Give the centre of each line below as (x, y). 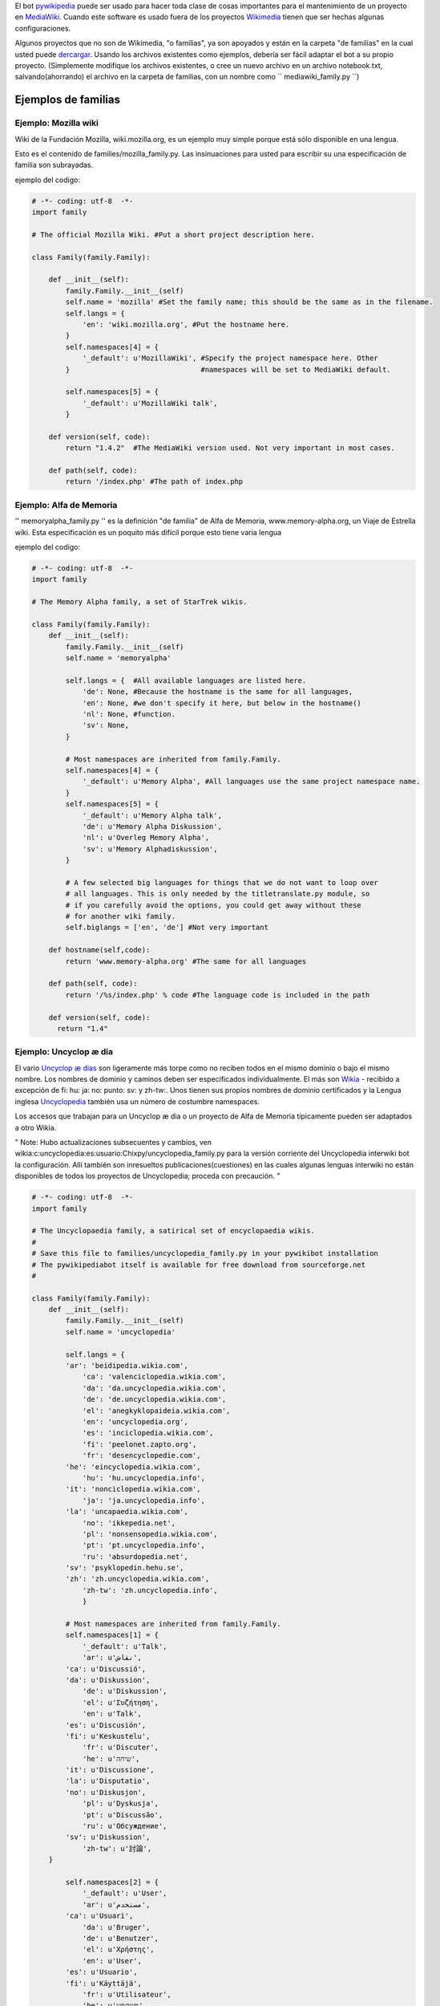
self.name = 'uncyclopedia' (121, 1332)
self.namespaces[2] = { (112, 1882)
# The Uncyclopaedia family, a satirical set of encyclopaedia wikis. (174, 1231)
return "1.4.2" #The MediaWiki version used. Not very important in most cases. (230, 448)
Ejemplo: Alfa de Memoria (66, 505)
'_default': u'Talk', (125, 1646)
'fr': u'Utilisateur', (127, 1994)
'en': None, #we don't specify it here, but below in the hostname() (222, 703)
